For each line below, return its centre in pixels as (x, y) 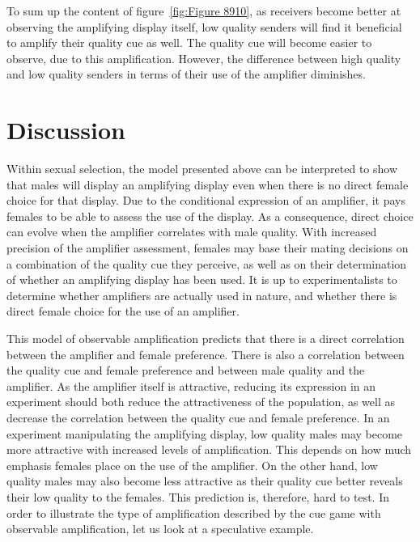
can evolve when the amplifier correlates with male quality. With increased (192, 232)
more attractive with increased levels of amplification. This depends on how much (209, 449)
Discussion (66, 130)
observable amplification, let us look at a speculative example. (160, 529)
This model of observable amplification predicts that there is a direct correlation (206, 339)
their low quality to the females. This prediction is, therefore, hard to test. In (198, 496)
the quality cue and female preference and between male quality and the (186, 370)
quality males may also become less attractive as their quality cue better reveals (205, 481)
